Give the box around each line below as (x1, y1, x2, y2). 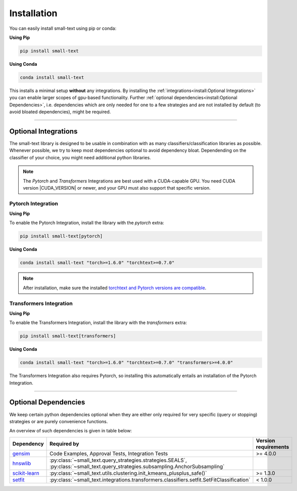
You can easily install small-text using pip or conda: (9, 25, 117, 31)
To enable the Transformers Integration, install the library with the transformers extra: (9, 320, 187, 326)
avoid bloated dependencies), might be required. (9, 109, 111, 115)
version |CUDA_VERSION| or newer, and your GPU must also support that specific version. (23, 185, 211, 191)
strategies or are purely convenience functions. (9, 418, 108, 424)
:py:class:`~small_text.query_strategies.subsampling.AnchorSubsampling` (49, 463, 225, 470)
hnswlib (12, 460, 31, 467)
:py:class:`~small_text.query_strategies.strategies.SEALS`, (49, 457, 187, 464)
